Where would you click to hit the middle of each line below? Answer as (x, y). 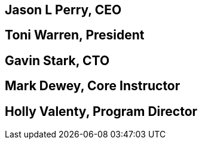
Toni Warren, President (75, 35)
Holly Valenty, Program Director (101, 111)
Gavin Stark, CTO (57, 60)
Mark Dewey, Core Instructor (93, 86)
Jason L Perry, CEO (63, 10)
